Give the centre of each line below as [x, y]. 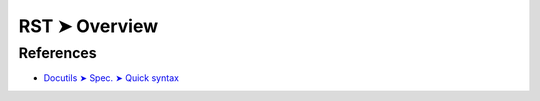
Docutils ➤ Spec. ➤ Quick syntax [111, 78]
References [57, 53]
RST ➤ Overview [88, 26]
